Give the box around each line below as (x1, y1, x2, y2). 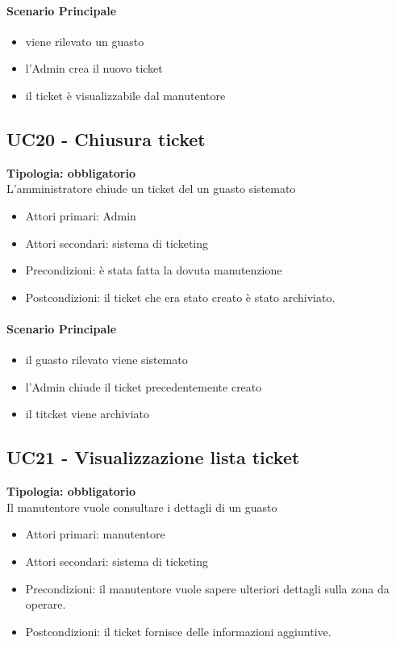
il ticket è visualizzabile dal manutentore (25, 86, 226, 103)
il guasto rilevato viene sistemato (25, 351, 188, 368)
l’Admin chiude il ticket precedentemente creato (25, 378, 262, 395)
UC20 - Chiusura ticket (6, 126, 206, 151)
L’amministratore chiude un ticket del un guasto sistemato (6, 180, 296, 197)
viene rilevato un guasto (25, 32, 144, 49)
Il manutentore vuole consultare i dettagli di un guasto (6, 498, 277, 515)
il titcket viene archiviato (25, 405, 150, 422)
